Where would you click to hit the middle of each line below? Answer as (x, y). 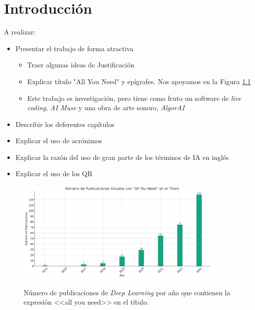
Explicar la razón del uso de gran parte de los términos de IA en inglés (122, 157)
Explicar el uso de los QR (54, 173)
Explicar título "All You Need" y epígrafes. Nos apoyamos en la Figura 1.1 (139, 81)
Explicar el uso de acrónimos (59, 140)
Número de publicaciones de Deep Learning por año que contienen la (127, 292)
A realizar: (20, 32)
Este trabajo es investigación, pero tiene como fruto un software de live (134, 98)
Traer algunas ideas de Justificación (81, 65)
